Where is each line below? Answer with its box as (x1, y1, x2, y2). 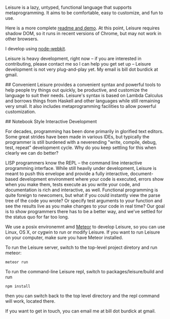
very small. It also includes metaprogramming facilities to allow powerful (5, 103, 156, 109)
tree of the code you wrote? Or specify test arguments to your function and (5, 198, 162, 204)
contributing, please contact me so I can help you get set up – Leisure (5, 61, 151, 67)
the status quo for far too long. (5, 214, 70, 220)
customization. (5, 109, 37, 114)
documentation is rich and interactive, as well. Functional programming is (5, 187, 158, 193)
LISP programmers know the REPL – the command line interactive (5, 160, 142, 166)
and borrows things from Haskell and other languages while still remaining (5, 98, 160, 104)
